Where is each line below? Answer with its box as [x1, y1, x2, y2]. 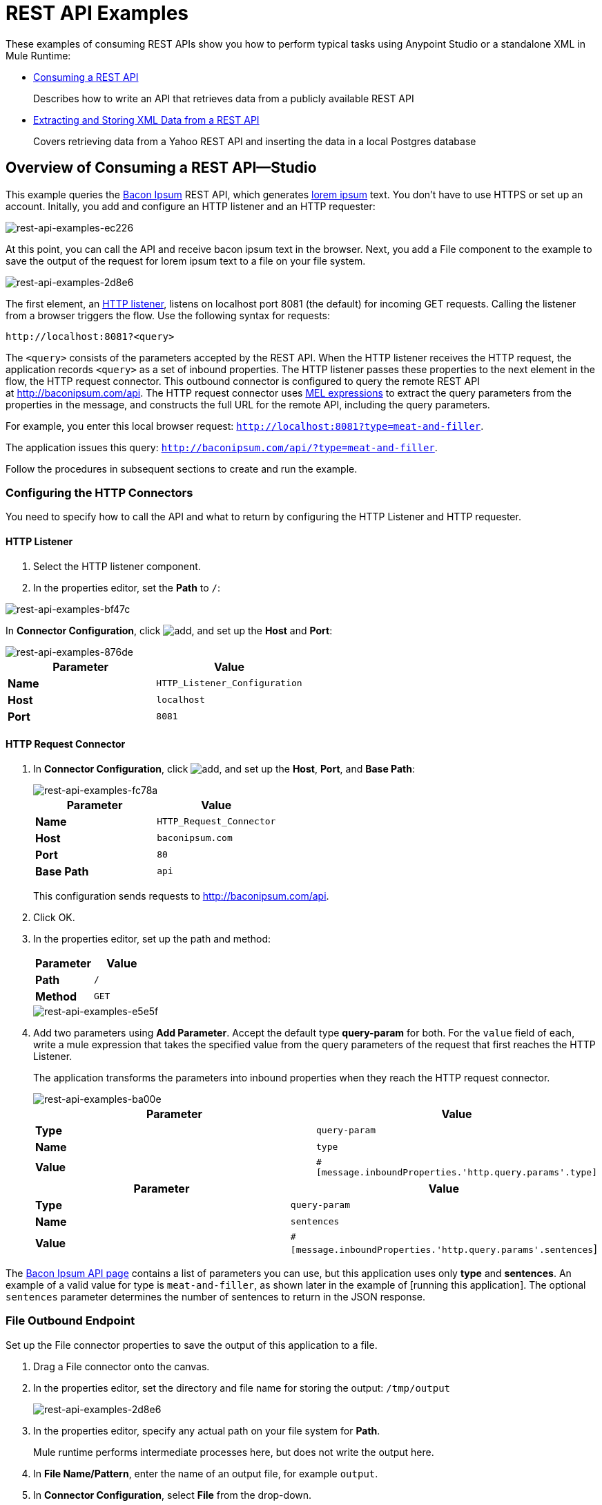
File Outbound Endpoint [6, 1314, 135, 1328]
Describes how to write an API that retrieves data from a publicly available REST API [33, 92, 414, 104]
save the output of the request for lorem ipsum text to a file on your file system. [6, 254, 366, 267]
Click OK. [33, 911, 75, 923]
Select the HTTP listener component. [33, 560, 201, 572]
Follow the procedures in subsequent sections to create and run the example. [6, 462, 358, 475]
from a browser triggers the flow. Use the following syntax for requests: [6, 309, 331, 321]
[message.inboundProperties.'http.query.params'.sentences [290, 1244, 594, 1255]
